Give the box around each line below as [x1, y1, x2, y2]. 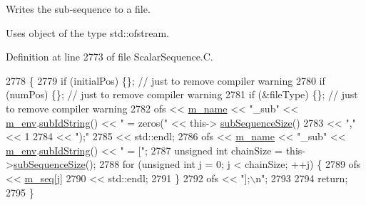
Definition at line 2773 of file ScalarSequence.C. [6, 49, 213, 64]
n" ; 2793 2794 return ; [255, 170, 348, 185]
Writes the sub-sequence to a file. [6, 1, 151, 16]
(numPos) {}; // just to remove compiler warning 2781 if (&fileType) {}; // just [6, 87, 358, 102]
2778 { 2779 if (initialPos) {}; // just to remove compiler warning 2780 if [6, 73, 325, 88]
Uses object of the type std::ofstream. [6, 25, 169, 40]
